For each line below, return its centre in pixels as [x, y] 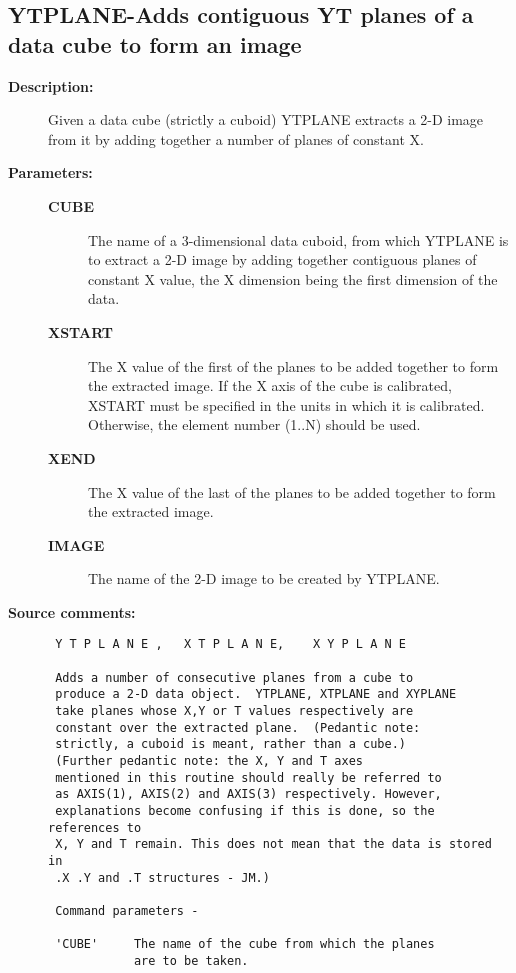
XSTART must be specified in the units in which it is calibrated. [286, 404]
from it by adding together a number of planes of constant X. [236, 138]
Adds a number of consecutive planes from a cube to [234, 677]
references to [95, 827]
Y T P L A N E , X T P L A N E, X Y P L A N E [230, 644]
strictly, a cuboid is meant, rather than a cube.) [230, 744]
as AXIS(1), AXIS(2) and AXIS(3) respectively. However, [248, 794]
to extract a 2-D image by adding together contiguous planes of [282, 259]
